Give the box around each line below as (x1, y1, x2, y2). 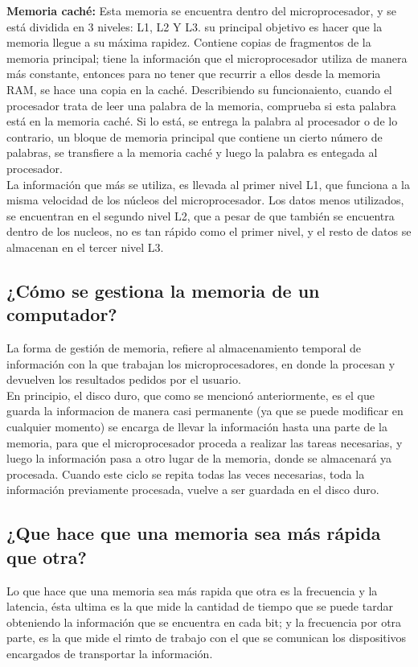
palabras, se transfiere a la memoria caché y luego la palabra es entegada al (6, 144, 378, 161)
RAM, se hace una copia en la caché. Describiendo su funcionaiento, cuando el (6, 80, 392, 97)
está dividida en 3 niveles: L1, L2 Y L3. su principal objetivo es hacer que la (6, 18, 383, 35)
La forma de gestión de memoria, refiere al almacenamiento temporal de (6, 340, 362, 356)
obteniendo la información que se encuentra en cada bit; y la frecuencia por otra (6, 613, 402, 630)
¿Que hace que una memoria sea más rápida (6, 521, 381, 546)
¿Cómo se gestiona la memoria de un (6, 278, 320, 303)
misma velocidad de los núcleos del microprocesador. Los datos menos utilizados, (6, 191, 404, 208)
